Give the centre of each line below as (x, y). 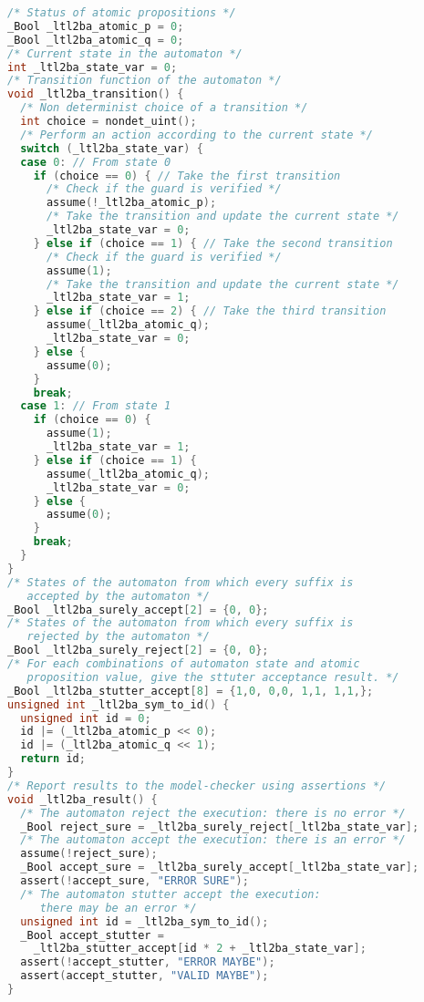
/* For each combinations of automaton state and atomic (184, 664)
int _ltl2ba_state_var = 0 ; (93, 67)
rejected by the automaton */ (118, 637)
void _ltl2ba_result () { (83, 799)
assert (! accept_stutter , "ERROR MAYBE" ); (148, 962)
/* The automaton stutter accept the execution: (171, 894)
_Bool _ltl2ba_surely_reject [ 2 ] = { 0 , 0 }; (138, 651)
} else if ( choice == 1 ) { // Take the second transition (213, 243)
